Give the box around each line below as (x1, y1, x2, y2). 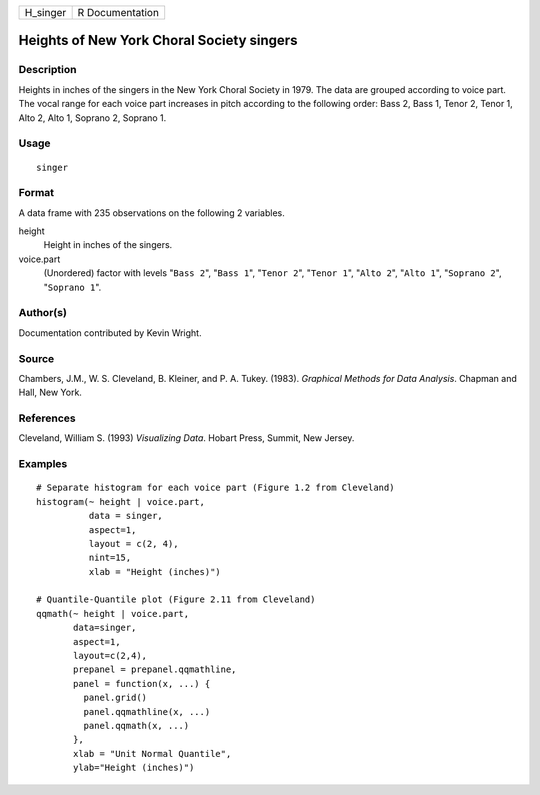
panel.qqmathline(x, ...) (83, 706, 211, 717)
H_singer (24, 6, 67, 19)
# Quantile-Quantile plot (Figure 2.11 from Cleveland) (36, 594, 316, 605)
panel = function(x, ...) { (73, 678, 211, 689)
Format (18, 186, 55, 200)
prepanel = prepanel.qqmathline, (73, 664, 237, 675)
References (18, 411, 76, 425)
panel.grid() (83, 692, 148, 704)
